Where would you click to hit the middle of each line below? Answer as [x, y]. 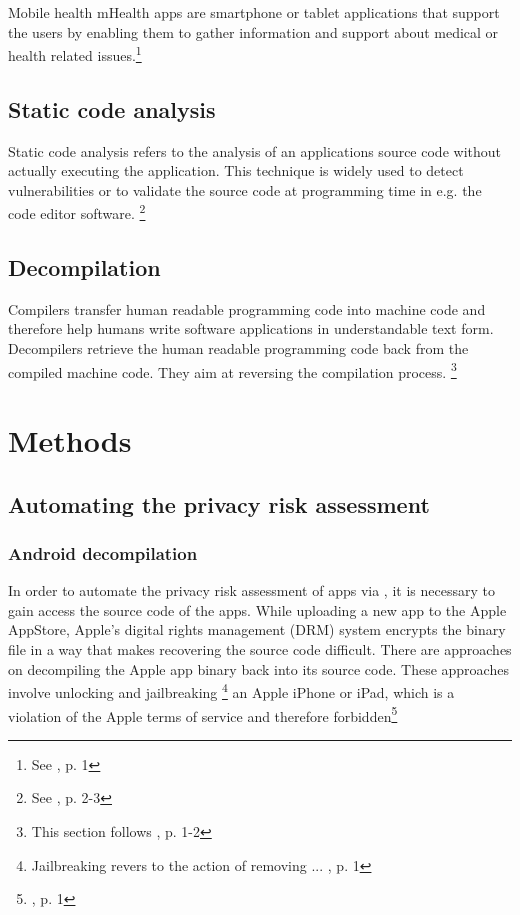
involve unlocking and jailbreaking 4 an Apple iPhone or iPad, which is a [231, 690]
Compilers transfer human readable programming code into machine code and [247, 308]
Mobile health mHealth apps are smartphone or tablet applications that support [254, 12]
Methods [70, 440]
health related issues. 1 [75, 53]
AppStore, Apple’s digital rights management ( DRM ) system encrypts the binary [257, 629]
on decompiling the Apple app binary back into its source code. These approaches [258, 668]
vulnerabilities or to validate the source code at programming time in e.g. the [245, 189]
